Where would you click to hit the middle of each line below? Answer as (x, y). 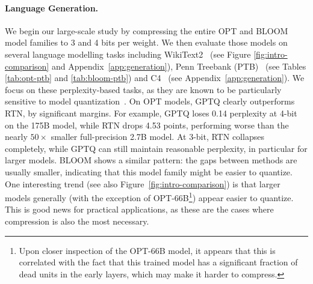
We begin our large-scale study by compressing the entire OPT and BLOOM (147, 30)
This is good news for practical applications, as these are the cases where (139, 209)
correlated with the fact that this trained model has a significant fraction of (158, 262)
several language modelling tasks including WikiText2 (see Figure (128, 54)
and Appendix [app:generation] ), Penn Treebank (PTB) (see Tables (179, 66)
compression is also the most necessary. (77, 221)
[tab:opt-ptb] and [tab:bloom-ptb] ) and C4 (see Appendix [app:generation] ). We (155, 78)
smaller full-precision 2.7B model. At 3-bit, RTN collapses (157, 137)
